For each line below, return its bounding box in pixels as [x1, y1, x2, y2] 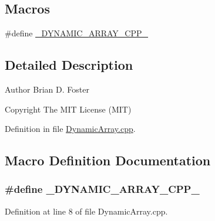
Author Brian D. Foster [5, 83, 89, 95]
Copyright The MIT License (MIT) [5, 103, 132, 115]
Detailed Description [5, 56, 133, 74]
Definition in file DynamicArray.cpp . [5, 123, 136, 135]
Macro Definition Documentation [5, 151, 211, 169]
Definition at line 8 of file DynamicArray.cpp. [5, 205, 168, 217]
